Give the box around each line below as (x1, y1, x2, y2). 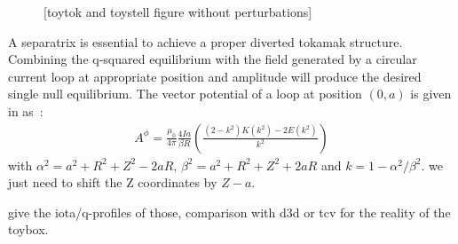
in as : (8, 101, 43, 120)
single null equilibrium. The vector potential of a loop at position (8, 84, 362, 103)
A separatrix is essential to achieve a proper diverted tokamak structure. (8, 32, 403, 51)
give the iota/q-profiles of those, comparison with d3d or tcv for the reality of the (8, 202, 451, 221)
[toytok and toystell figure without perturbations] (43, 3, 312, 20)
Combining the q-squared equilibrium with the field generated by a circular (8, 50, 417, 68)
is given (410, 84, 452, 103)
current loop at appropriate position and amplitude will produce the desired (8, 67, 422, 85)
